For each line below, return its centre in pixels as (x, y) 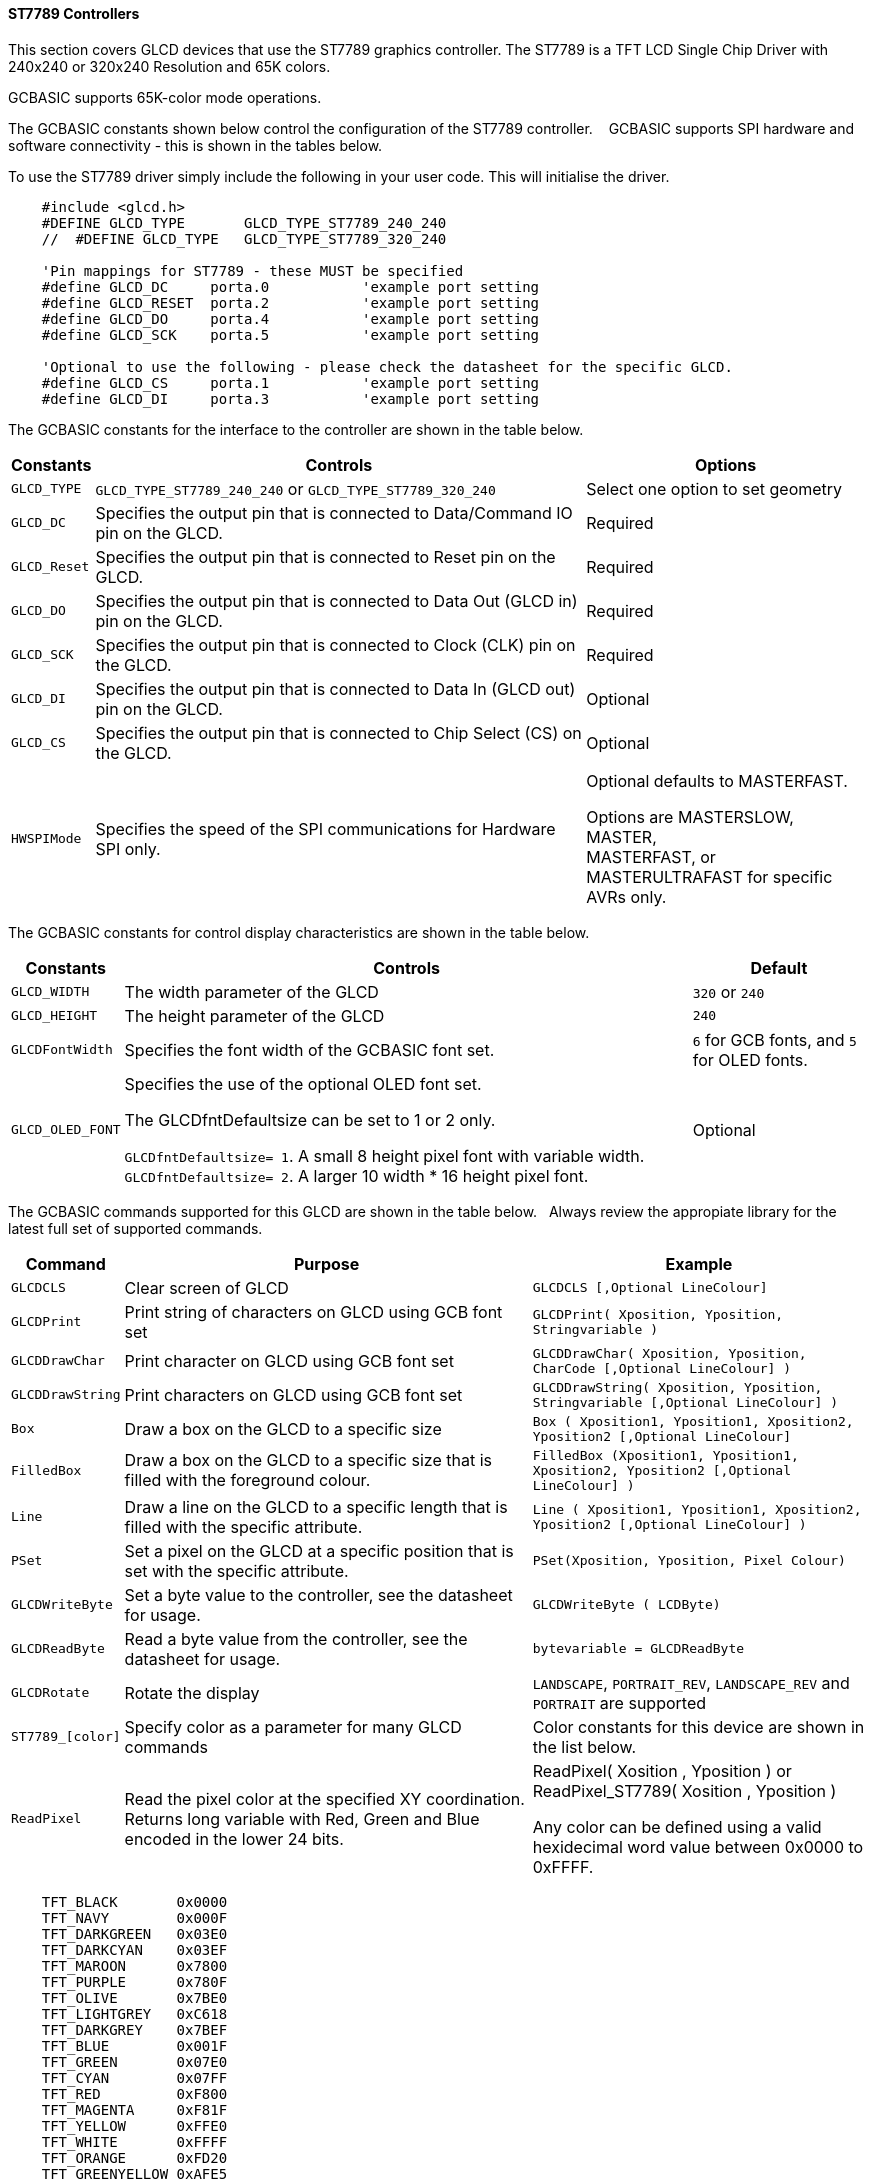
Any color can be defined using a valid (677, 1826)
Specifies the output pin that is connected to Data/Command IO (334, 512)
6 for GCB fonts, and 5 (774, 1039)
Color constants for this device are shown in (698, 1726)
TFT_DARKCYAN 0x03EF (134, 1949)
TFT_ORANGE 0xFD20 (134, 2157)
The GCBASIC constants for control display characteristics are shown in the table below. (299, 932)
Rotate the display (192, 1692)
